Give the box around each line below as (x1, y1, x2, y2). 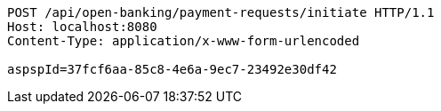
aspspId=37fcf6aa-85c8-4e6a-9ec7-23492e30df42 (7, 62, 337, 76)
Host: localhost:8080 (7, 20, 157, 34)
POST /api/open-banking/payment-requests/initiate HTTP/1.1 (7, 5, 435, 20)
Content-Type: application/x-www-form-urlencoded (7, 34, 360, 48)
